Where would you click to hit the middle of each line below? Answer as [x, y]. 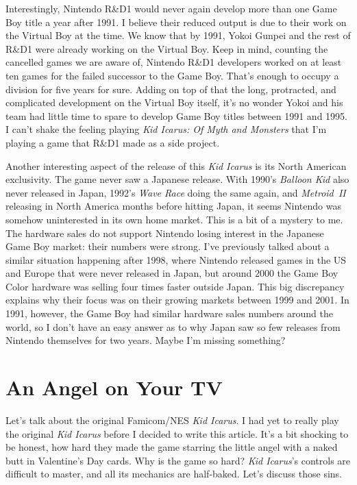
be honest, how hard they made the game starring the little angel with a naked [172, 447]
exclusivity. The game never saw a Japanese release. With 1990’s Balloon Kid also [177, 179]
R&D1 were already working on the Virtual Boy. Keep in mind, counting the [167, 48]
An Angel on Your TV [114, 387]
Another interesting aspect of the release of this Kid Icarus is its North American [176, 165]
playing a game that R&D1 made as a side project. [113, 142]
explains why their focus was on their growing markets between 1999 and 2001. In [177, 300]
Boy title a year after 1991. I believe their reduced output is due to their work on [176, 22]
